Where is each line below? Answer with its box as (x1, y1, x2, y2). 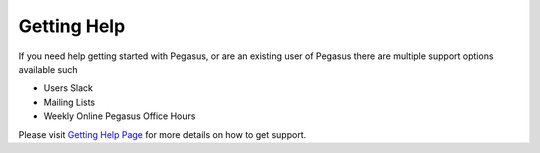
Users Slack (43, 82, 94, 94)
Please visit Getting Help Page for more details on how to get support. (18, 128, 307, 140)
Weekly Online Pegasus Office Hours (43, 110, 196, 122)
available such (18, 63, 78, 75)
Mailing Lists (43, 96, 96, 108)
